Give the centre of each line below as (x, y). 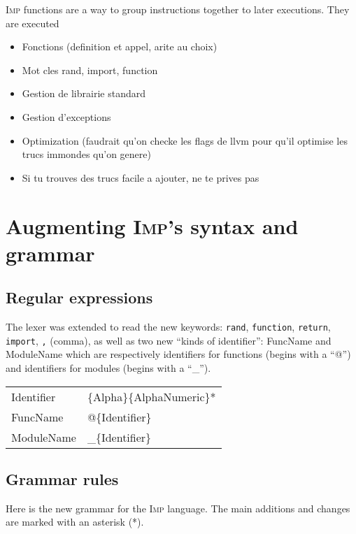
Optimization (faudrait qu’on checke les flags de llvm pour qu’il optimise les (185, 140)
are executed (33, 23)
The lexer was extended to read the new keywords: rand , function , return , (168, 327)
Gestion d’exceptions (66, 116)
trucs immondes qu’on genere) (86, 154)
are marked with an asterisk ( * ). (75, 522)
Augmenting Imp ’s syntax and (152, 225)
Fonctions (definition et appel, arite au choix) (120, 46)
